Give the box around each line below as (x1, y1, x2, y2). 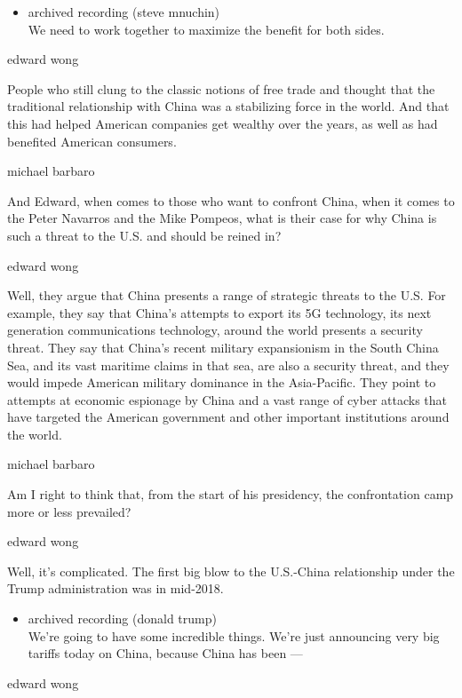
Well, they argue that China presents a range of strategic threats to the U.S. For (7, 286, 446, 305)
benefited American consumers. (7, 131, 177, 150)
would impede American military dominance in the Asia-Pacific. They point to (7, 373, 436, 392)
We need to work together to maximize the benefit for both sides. (28, 20, 385, 38)
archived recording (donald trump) (28, 609, 217, 628)
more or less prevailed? (7, 502, 131, 520)
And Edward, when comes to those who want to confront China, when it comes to (7, 191, 455, 210)
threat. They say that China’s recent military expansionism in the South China (7, 337, 439, 356)
